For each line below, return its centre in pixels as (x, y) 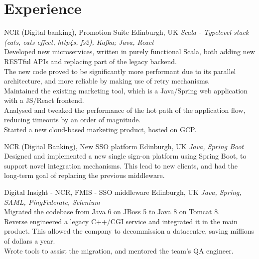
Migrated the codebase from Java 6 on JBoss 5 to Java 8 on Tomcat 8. (112, 212)
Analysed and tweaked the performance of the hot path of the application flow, (125, 110)
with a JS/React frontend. (44, 100)
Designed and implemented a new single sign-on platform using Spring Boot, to (125, 156)
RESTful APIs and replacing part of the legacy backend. (90, 61)
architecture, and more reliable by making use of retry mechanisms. (107, 81)
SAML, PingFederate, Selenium (52, 202)
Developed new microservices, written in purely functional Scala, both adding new (129, 51)
